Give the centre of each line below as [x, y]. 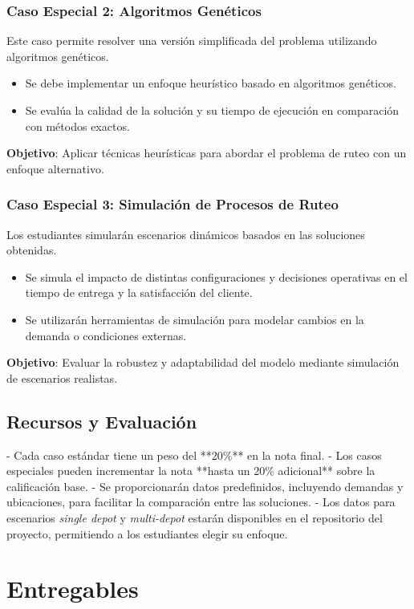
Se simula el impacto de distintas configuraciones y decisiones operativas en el [216, 276]
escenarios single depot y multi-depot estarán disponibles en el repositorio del [195, 517]
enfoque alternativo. [55, 168]
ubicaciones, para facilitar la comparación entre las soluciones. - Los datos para [201, 502]
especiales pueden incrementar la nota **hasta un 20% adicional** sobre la [191, 471]
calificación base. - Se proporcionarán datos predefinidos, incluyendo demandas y [205, 486]
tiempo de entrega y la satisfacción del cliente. [139, 292]
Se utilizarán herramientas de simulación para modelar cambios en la [195, 319]
